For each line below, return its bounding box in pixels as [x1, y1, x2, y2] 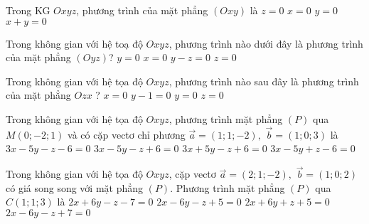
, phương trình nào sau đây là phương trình [169, 73, 359, 88]
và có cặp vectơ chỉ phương [68, 127, 186, 142]
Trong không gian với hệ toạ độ [6, 36, 143, 50]
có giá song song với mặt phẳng [6, 180, 144, 195]
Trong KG [6, 3, 50, 17]
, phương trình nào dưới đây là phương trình [169, 36, 363, 50]
